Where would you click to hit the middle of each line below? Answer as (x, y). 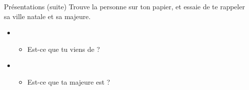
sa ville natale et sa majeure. (47, 16)
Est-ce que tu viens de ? (64, 49)
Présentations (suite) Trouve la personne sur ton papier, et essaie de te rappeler (124, 6)
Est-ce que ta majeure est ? (69, 81)
